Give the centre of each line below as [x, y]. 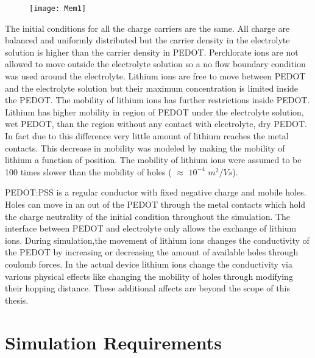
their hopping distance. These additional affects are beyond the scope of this [147, 288]
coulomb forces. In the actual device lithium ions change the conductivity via [149, 264]
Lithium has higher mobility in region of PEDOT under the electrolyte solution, [154, 111]
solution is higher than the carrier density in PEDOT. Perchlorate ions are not [152, 52]
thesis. [17, 300]
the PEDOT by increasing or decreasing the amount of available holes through [152, 252]
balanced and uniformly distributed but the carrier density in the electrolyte [147, 40]
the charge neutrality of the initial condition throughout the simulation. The [148, 216]
